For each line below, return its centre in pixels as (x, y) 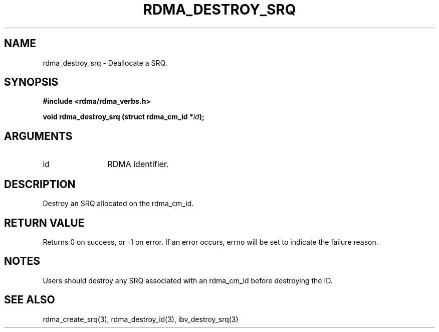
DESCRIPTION (40, 184)
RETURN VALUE (44, 223)
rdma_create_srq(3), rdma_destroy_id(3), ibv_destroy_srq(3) (141, 319)
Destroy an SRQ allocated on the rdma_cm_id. (118, 204)
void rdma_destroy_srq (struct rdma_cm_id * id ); (124, 117)
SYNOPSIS (31, 82)
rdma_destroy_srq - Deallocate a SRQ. (105, 63)
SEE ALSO (30, 300)
